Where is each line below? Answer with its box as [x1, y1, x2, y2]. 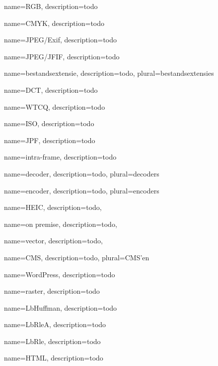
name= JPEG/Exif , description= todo [4, 34, 117, 45]
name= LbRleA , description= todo [4, 319, 106, 330]
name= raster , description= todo [4, 286, 100, 296]
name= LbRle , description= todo [4, 336, 101, 346]
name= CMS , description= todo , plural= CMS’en [4, 252, 149, 262]
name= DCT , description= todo [4, 84, 98, 95]
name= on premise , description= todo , [4, 218, 117, 229]
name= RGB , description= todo [4, 1, 98, 11]
